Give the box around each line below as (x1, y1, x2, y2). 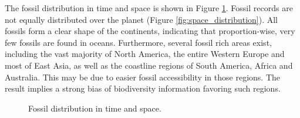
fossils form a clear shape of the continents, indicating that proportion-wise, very (5, 25, 295, 37)
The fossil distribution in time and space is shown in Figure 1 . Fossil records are (5, 2, 293, 14)
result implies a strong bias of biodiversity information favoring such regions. (5, 82, 281, 95)
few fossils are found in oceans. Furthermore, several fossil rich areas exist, (5, 36, 272, 48)
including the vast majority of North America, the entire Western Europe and (5, 48, 285, 60)
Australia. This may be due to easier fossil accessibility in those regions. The (5, 70, 280, 83)
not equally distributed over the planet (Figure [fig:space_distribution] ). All (5, 13, 278, 25)
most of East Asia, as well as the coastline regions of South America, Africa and (5, 59, 293, 71)
